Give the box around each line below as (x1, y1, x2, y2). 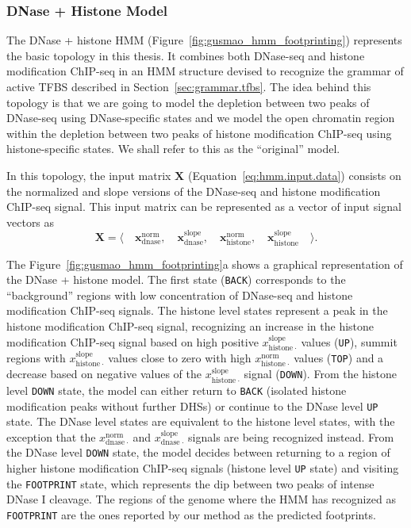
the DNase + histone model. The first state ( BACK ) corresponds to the (6, 271, 346, 288)
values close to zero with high (108, 350, 252, 366)
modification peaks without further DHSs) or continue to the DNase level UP (6, 397, 378, 414)
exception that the (6, 428, 96, 445)
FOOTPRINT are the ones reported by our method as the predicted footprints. (6, 506, 376, 522)
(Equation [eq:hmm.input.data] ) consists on (187, 166, 401, 183)
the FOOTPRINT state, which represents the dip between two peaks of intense (6, 475, 375, 492)
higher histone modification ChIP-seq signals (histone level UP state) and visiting (6, 460, 399, 476)
